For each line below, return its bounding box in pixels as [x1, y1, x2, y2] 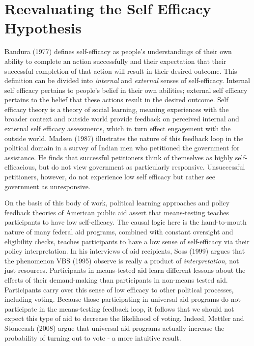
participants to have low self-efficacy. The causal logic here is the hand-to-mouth [4, 217, 247, 227]
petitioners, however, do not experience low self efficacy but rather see [4, 172, 215, 182]
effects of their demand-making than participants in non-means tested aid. [4, 274, 228, 285]
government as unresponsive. [4, 181, 90, 191]
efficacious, [4, 162, 37, 172]
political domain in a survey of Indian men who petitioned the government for [4, 143, 240, 153]
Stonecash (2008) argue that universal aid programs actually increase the [4, 322, 225, 333]
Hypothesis [4, 18, 82, 38]
